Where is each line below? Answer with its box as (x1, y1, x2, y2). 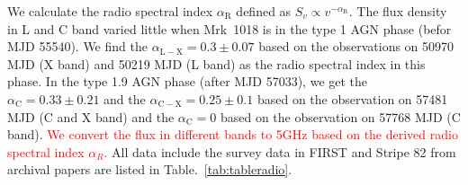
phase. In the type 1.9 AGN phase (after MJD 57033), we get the (7, 72, 368, 91)
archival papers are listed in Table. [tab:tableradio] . (7, 160, 292, 179)
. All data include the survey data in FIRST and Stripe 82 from (103, 142, 456, 161)
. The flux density (348, 2, 447, 20)
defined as (236, 2, 292, 20)
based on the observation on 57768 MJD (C (220, 107, 461, 126)
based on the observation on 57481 (256, 89, 448, 108)
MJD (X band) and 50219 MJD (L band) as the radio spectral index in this (7, 54, 426, 73)
